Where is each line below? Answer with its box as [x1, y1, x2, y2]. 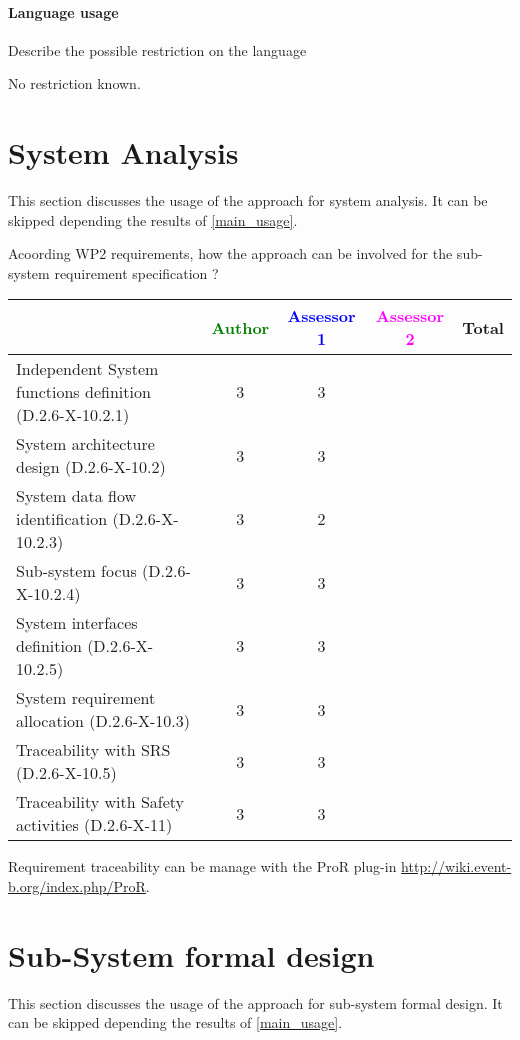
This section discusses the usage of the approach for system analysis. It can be [8, 190, 488, 211]
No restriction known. [8, 73, 141, 94]
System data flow [16, 484, 137, 508]
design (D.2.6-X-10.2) [16, 455, 166, 479]
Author [211, 315, 270, 339]
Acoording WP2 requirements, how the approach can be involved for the [8, 243, 453, 264]
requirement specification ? [54, 262, 219, 283]
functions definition [16, 380, 151, 404]
